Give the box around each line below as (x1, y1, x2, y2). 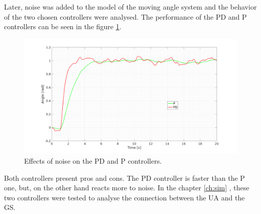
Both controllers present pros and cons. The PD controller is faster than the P (4, 172, 245, 183)
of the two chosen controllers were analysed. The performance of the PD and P (4, 11, 247, 22)
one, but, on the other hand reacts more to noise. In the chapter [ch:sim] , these (4, 182, 249, 193)
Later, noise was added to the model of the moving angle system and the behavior (4, 2, 257, 12)
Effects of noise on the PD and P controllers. (24, 155, 162, 166)
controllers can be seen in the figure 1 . (4, 21, 121, 32)
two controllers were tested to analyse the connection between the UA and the (4, 192, 245, 202)
